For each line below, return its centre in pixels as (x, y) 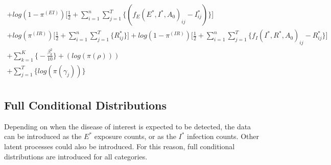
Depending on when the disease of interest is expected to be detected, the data (128, 126)
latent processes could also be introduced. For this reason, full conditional (120, 146)
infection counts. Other (223, 136)
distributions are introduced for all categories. (76, 156)
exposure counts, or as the (135, 136)
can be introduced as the (43, 136)
